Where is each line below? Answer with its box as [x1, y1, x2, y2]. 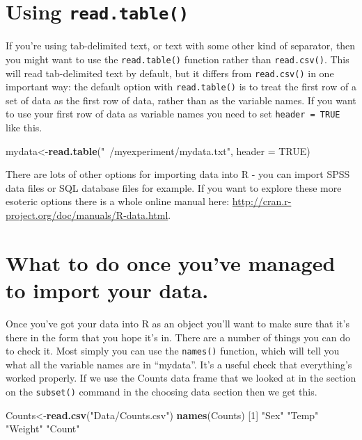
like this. [6, 120, 42, 135]
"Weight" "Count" [6, 421, 80, 436]
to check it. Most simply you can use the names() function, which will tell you [6, 343, 340, 358]
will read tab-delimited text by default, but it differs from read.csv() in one [6, 65, 334, 80]
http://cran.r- [232, 194, 292, 209]
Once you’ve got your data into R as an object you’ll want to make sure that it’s [6, 316, 349, 330]
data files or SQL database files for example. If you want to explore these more [6, 180, 342, 195]
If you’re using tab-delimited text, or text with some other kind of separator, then [6, 38, 356, 53]
